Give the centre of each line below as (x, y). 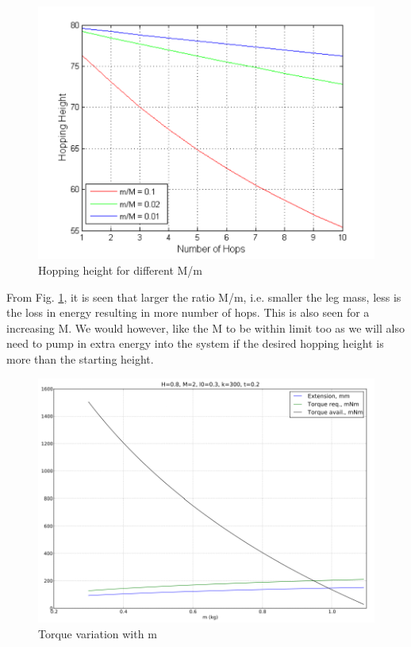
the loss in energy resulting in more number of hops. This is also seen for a (188, 312)
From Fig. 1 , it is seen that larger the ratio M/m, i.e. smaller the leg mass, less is (204, 297)
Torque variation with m (98, 633)
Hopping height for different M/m (120, 270)
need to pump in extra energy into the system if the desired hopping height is (195, 343)
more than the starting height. (80, 358)
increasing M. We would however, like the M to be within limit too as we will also (205, 327)
